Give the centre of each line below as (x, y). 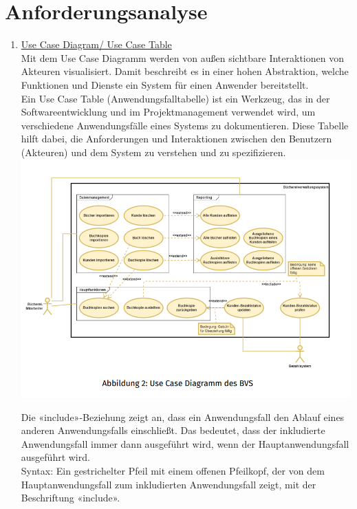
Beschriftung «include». (71, 498)
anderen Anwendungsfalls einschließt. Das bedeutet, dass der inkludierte (173, 430)
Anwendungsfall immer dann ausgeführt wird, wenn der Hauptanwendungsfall (185, 443)
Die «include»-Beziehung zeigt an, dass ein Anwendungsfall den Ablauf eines (183, 416)
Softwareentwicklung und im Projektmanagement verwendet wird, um (168, 112)
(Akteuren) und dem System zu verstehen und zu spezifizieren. (153, 152)
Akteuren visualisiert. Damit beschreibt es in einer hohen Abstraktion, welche (185, 71)
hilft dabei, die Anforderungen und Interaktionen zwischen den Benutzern (176, 139)
